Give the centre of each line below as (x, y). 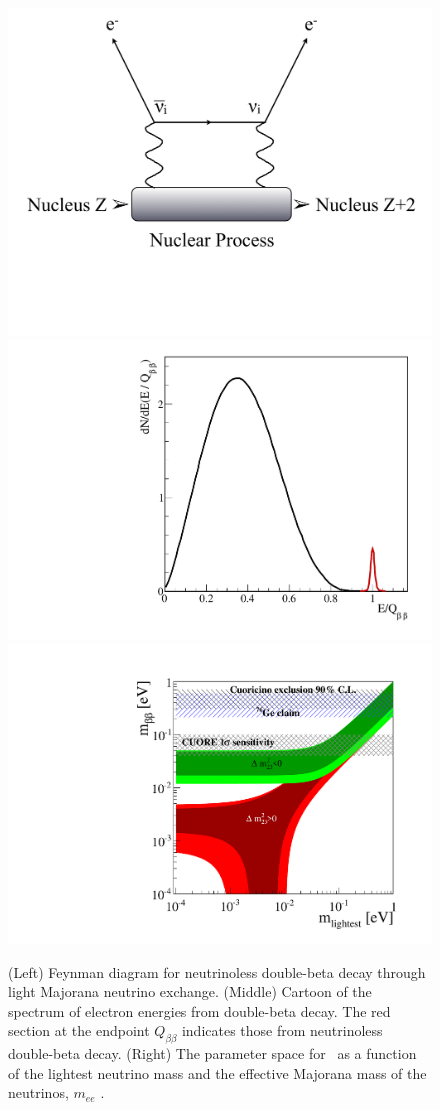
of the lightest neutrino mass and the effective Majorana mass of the (217, 1072)
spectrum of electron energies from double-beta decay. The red (199, 1010)
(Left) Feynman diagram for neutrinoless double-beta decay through (217, 971)
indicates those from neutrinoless (282, 1030)
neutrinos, (38, 1092)
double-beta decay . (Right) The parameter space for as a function (212, 1053)
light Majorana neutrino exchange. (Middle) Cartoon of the (190, 991)
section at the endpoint (79, 1030)
